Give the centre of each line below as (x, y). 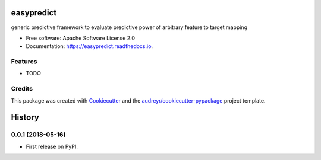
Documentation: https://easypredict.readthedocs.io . (89, 46)
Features (24, 62)
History (25, 118)
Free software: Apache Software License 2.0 (81, 38)
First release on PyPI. (52, 146)
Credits (22, 89)
